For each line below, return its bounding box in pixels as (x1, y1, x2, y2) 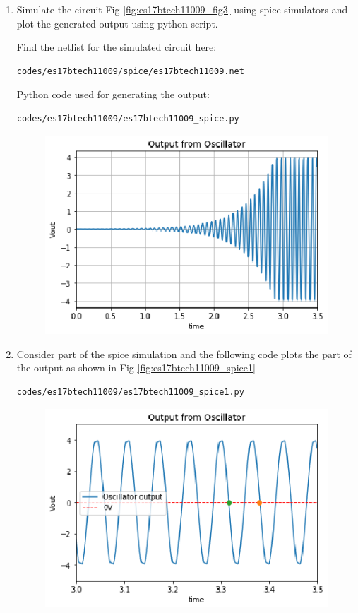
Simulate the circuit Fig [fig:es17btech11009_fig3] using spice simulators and (16, 2, 348, 16)
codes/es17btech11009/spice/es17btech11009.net (16, 66, 244, 76)
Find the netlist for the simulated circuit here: (16, 40, 217, 54)
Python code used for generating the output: (16, 87, 210, 102)
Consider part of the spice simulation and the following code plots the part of (16, 346, 352, 361)
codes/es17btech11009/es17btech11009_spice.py (16, 113, 239, 124)
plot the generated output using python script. (16, 16, 218, 30)
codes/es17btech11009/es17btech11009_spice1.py (16, 387, 244, 398)
